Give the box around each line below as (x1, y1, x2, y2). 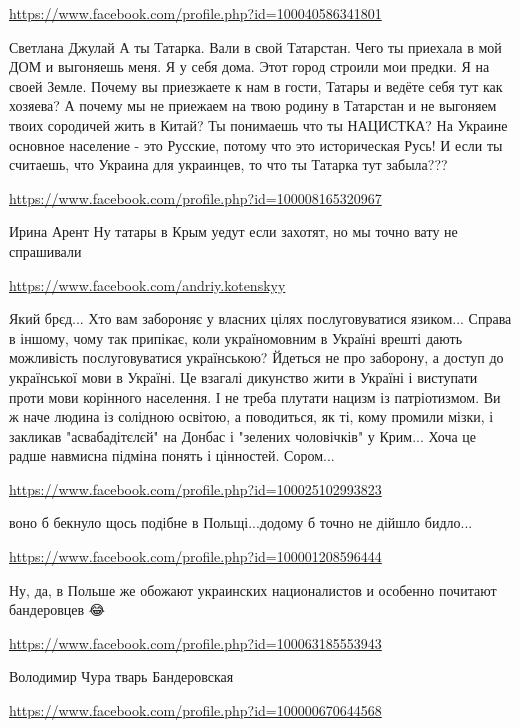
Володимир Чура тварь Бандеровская (9, 666, 234, 687)
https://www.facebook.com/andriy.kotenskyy (9, 274, 286, 295)
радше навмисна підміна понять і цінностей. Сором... (9, 445, 335, 466)
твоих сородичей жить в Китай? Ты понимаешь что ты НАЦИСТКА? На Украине (9, 114, 508, 135)
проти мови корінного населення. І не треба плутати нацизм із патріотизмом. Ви (9, 386, 501, 407)
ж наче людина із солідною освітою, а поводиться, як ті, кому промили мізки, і (9, 406, 494, 427)
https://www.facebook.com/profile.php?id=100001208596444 (9, 546, 382, 567)
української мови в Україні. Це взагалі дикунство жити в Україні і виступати (9, 366, 478, 387)
